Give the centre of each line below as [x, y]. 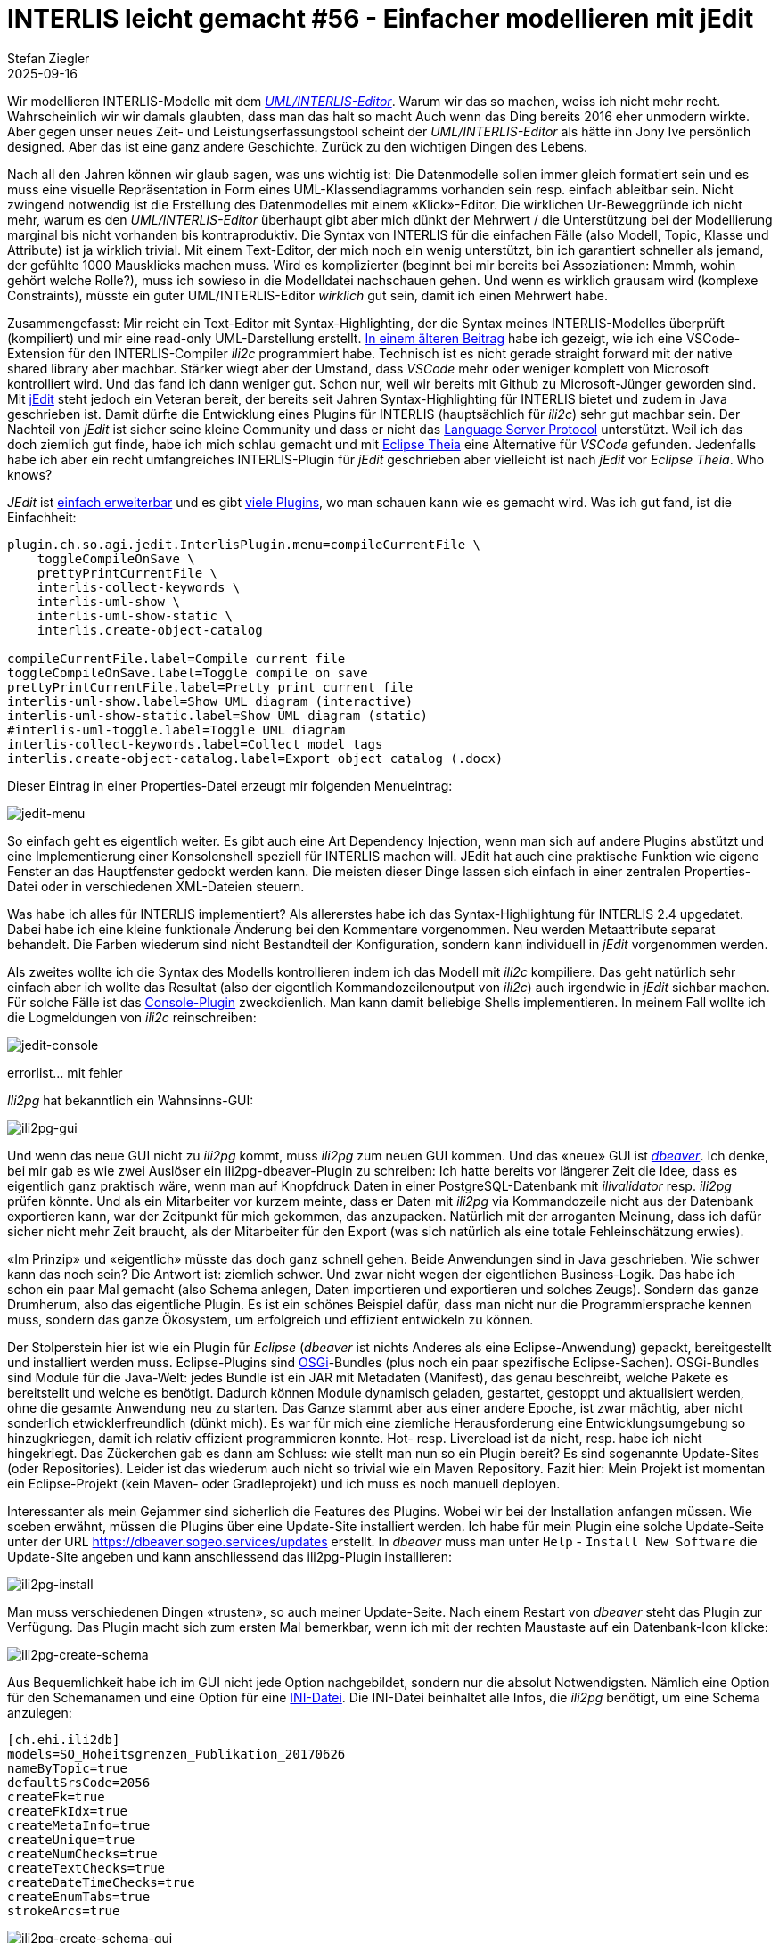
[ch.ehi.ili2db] [64, 1739]
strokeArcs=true [64, 1910]
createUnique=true [71, 1839]
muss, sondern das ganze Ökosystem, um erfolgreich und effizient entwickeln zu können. [271, 1319]
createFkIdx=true [67, 1811]
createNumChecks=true [82, 1853]
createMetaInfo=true [79, 1825]
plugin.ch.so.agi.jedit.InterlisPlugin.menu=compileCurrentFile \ [244, 544]
